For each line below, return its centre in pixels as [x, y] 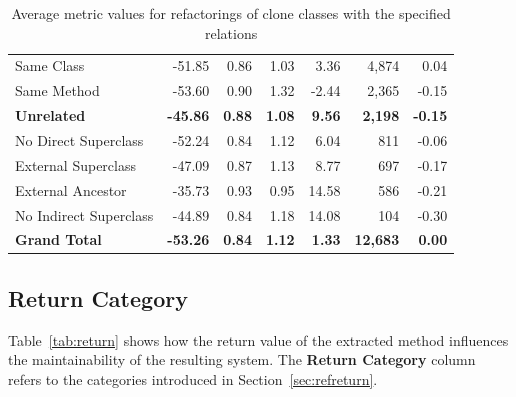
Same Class [50, 65]
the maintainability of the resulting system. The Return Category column [242, 359]
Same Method [57, 90]
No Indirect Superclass [84, 214]
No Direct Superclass [79, 139]
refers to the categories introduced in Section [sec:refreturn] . [193, 378]
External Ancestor [71, 189]
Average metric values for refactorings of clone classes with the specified [231, 13]
